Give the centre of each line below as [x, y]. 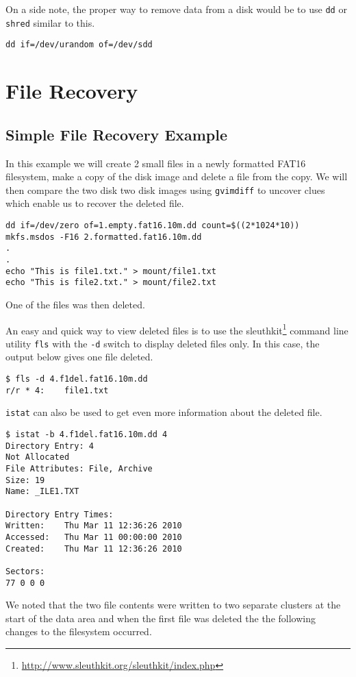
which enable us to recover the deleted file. [95, 203]
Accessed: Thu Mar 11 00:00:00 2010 [94, 537]
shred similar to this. [50, 22]
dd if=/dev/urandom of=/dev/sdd [79, 45]
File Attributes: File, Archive [79, 468]
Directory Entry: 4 [50, 446]
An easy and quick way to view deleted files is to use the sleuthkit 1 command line [177, 329]
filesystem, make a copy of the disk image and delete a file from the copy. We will [177, 176]
